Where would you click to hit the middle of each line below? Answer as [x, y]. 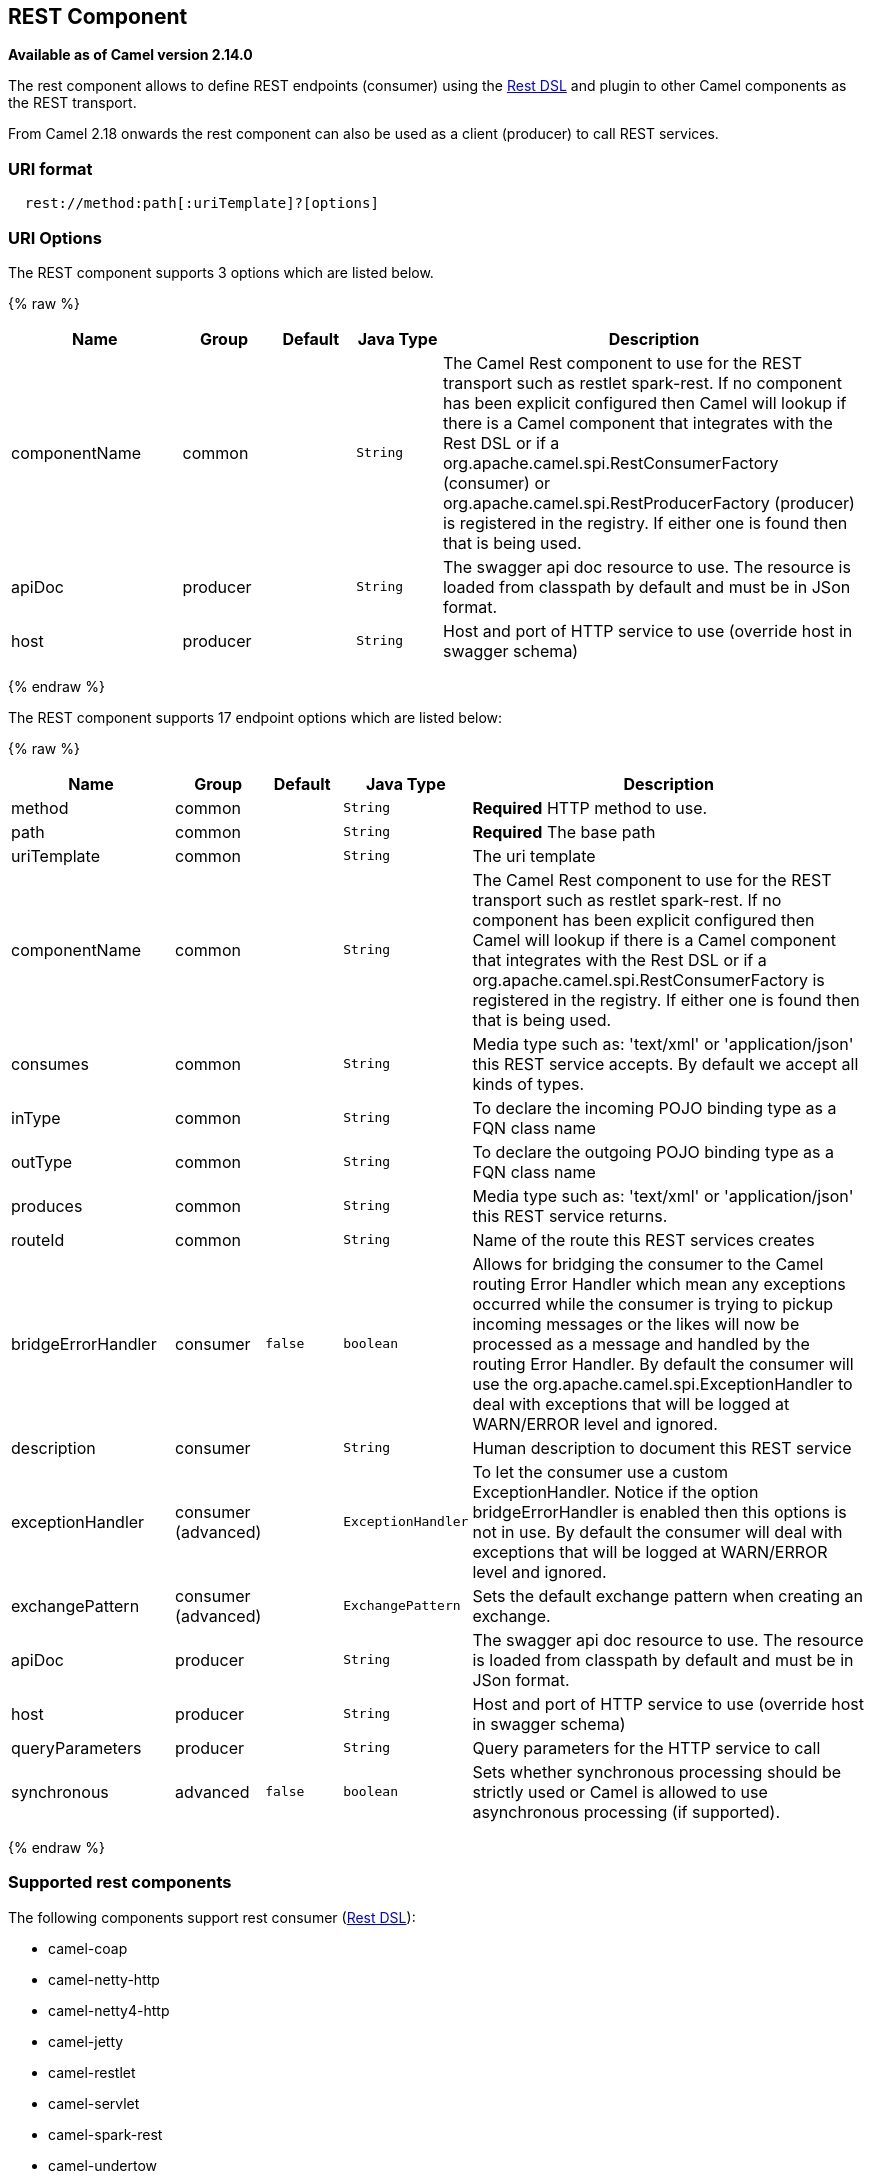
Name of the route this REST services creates [643, 1239]
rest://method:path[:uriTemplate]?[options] [201, 203]
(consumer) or [496, 482]
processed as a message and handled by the [641, 1343]
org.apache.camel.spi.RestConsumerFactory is [648, 979]
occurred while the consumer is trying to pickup [653, 1303]
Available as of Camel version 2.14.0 [130, 55]
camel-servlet [94, 2103]
